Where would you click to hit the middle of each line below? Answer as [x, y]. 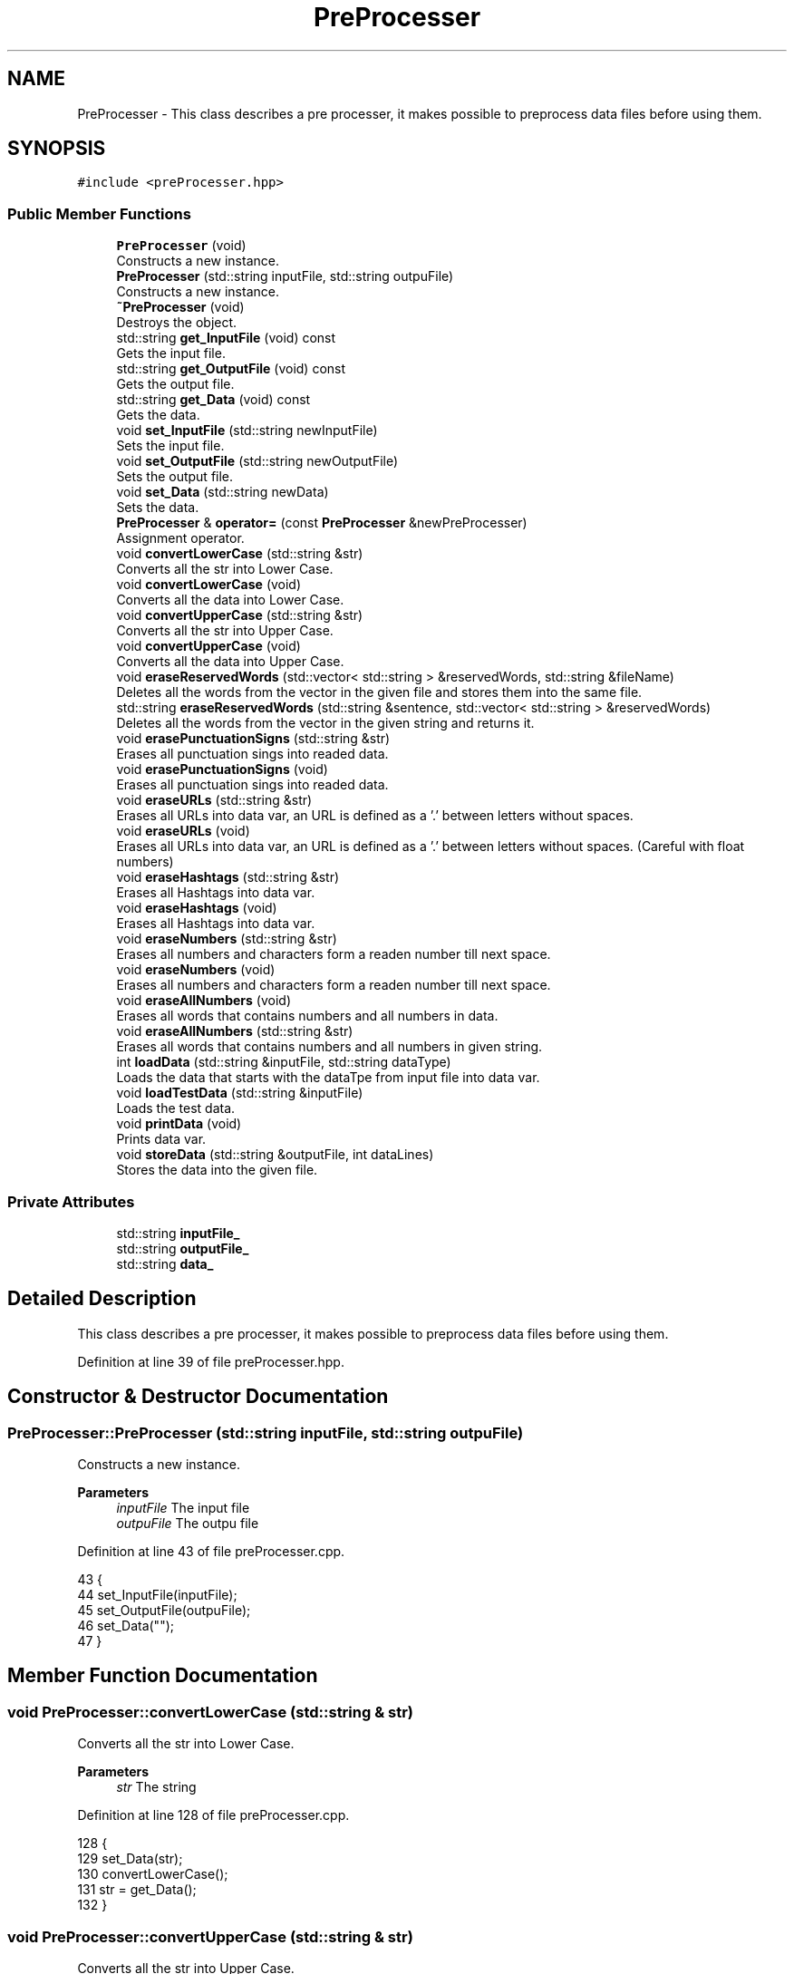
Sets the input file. [170, 446]
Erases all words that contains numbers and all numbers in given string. [329, 1047]
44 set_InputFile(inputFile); [157, 1595]
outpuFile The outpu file [188, 1523]
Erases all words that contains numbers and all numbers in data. [307, 1016]
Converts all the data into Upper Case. [230, 662]
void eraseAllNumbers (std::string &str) [235, 1031]
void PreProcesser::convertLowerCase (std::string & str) [211, 1712]
